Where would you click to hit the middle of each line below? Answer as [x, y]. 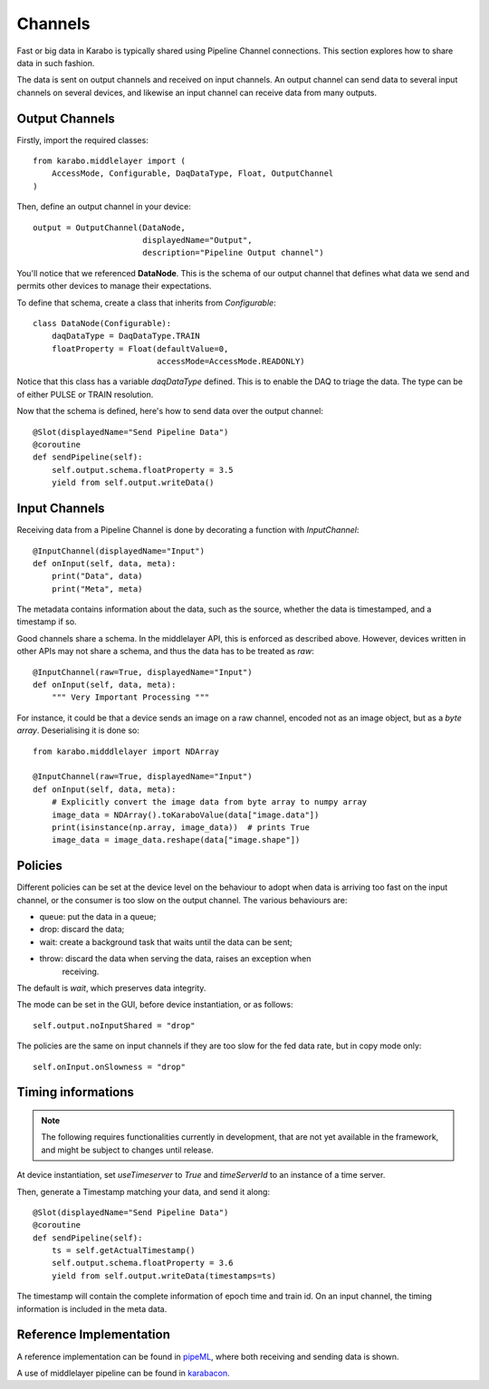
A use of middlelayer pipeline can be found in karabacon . [123, 1373]
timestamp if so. [47, 622]
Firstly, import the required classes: [82, 140]
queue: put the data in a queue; [98, 917]
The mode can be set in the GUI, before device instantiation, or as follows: [155, 1005]
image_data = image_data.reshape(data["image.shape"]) [176, 840]
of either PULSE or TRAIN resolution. [85, 394]
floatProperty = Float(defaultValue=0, [140, 348]
